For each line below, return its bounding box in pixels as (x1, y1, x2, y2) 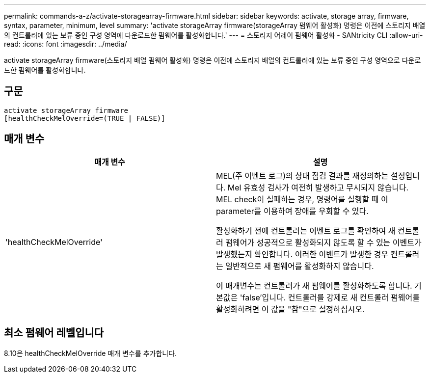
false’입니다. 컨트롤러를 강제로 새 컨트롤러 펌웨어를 (242, 292, 420, 302)
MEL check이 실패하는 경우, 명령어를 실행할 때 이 (216, 194, 388, 204)
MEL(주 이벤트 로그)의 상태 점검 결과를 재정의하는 (216, 170, 389, 181)
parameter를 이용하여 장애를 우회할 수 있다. (216, 206, 369, 216)
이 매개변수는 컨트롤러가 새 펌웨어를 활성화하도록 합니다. (216, 280, 412, 291)
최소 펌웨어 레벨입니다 (4, 326, 104, 339)
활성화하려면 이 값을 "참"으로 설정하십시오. (216, 304, 365, 314)
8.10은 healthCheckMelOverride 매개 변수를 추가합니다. (4, 349, 177, 357)
